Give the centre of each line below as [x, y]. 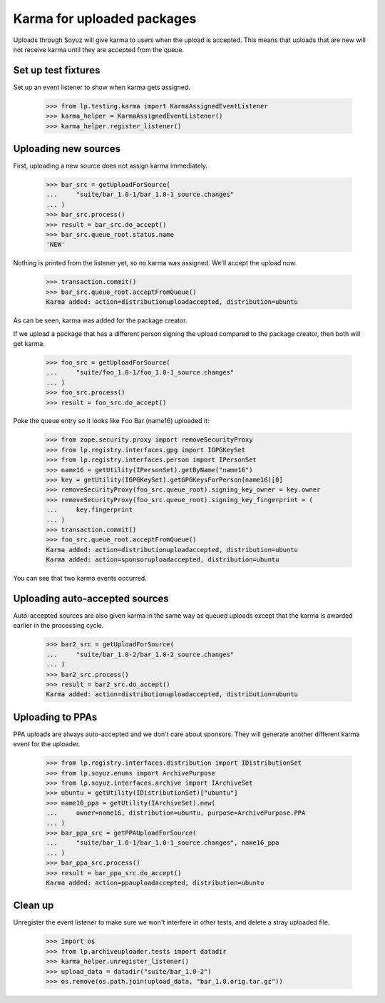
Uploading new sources [67, 149]
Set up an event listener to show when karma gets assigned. [102, 87]
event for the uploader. [47, 744]
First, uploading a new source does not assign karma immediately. [111, 166]
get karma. [29, 343]
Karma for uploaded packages [105, 19]
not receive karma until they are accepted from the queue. [99, 49]
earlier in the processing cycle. [58, 626]
